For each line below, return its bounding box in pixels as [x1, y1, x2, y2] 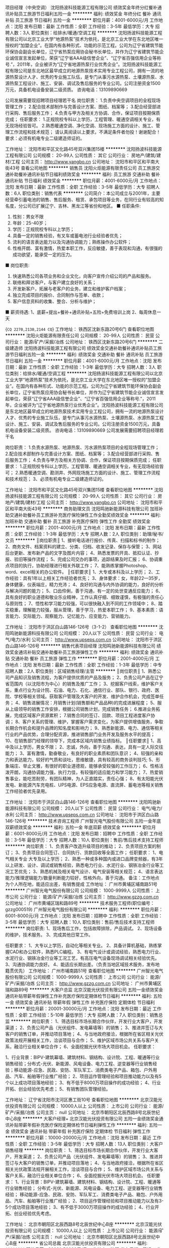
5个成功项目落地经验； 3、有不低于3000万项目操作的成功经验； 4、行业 [5, 1204, 155, 1210]
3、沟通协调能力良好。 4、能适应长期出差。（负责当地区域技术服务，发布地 [5, 961, 160, 967]
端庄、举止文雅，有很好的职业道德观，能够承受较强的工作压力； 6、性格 [9, 763, 159, 769]
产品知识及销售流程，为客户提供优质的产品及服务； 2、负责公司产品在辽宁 [9, 675, 163, 680]
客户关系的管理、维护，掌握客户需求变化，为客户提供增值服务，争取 [22, 719, 163, 725]
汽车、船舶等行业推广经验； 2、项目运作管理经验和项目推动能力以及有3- [14, 1198, 164, 1204]
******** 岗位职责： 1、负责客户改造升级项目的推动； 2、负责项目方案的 [5, 843, 157, 849]
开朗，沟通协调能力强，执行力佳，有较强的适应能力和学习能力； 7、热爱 [9, 769, 159, 775]
